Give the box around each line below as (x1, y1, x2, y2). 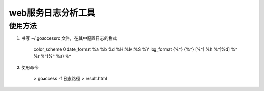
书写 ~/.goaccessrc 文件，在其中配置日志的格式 (21, 35, 117, 41)
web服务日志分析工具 (9, 7, 95, 18)
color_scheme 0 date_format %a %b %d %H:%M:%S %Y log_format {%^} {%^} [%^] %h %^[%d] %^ (33, 46, 238, 52)
